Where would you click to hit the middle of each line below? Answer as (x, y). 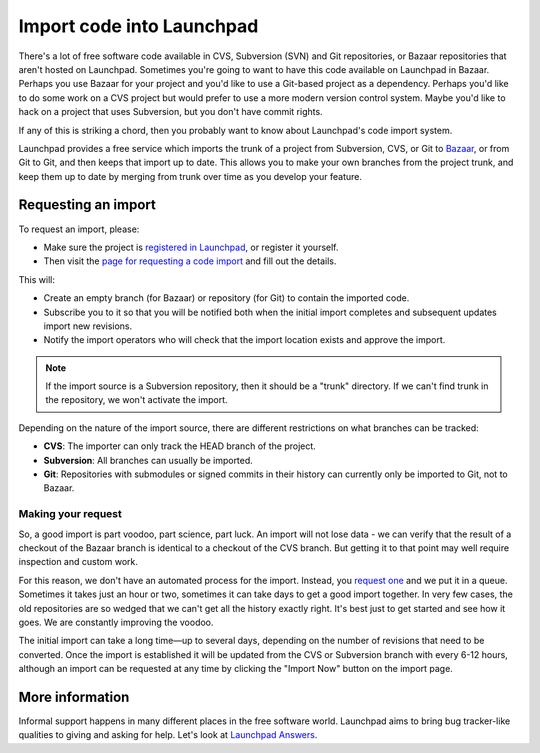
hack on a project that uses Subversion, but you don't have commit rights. (171, 112)
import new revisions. (88, 326)
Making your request (70, 514)
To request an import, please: (79, 229)
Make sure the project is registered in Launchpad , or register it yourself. (191, 247)
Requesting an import (87, 205)
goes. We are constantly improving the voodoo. (116, 622)
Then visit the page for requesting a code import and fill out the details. (190, 261)
